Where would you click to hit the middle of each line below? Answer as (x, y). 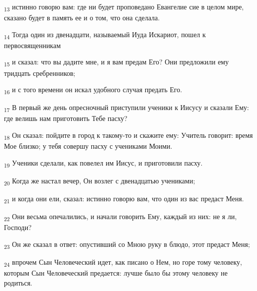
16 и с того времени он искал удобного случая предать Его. (93, 90)
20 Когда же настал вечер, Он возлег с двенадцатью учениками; (100, 181)
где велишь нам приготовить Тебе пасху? (66, 118)
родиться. (18, 282)
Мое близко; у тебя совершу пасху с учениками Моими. (88, 146)
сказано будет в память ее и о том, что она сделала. (82, 18)
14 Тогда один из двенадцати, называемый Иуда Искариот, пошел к (105, 35)
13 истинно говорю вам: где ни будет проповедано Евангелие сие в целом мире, (124, 7)
